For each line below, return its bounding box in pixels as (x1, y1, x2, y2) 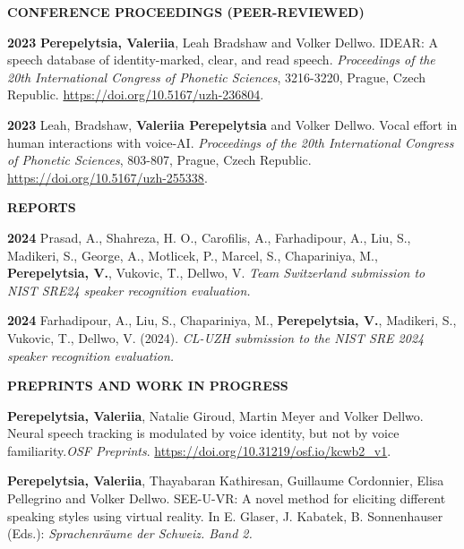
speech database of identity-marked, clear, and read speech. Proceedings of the (7, 50, 435, 69)
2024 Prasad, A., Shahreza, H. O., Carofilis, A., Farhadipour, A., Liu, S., (7, 227, 411, 246)
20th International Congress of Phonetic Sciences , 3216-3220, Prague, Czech (7, 67, 425, 86)
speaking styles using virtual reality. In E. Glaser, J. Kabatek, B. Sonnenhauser (7, 506, 443, 525)
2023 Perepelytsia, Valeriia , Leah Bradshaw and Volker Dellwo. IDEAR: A (7, 32, 438, 51)
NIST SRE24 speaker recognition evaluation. (7, 280, 251, 299)
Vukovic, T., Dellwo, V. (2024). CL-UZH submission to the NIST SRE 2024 (7, 328, 425, 347)
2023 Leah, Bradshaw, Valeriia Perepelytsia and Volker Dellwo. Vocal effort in (7, 115, 458, 133)
